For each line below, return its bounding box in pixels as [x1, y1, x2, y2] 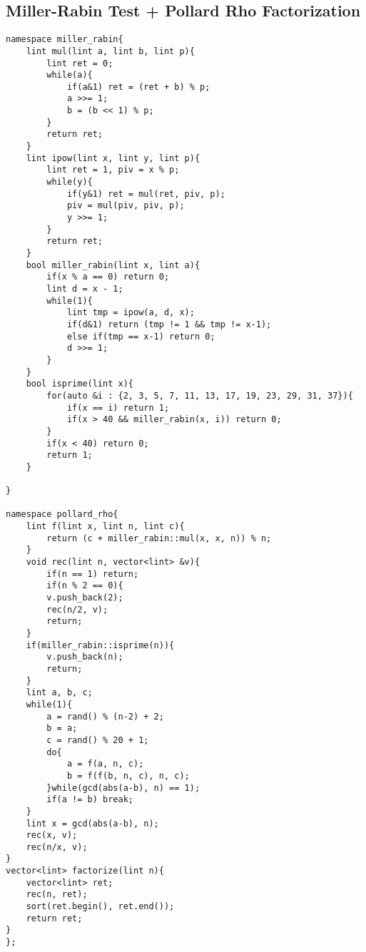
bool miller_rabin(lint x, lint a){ [26, 260, 200, 270]
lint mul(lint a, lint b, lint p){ [26, 46, 195, 56]
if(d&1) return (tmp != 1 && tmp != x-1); [66, 319, 272, 329]
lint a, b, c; [26, 687, 93, 698]
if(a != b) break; [46, 794, 133, 805]
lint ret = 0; [46, 58, 113, 68]
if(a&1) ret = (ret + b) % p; [66, 81, 210, 92]
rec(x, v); [26, 830, 78, 841]
